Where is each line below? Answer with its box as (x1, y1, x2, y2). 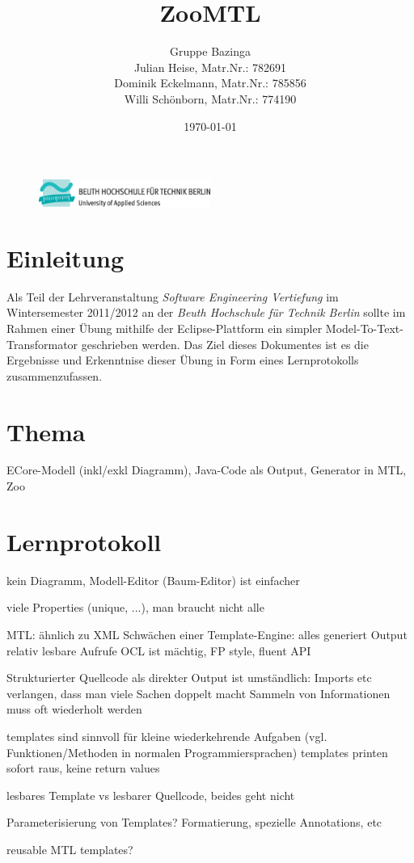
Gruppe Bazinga (170, 43, 251, 60)
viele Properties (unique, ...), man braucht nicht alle (6, 599, 264, 616)
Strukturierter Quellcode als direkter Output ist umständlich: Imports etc (6, 669, 372, 686)
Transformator (6, 335, 78, 352)
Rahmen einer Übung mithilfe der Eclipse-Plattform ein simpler (6, 319, 323, 336)
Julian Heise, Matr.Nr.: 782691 (133, 58, 287, 75)
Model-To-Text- (325, 319, 403, 336)
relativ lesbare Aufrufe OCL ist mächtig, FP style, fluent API (6, 642, 311, 659)
